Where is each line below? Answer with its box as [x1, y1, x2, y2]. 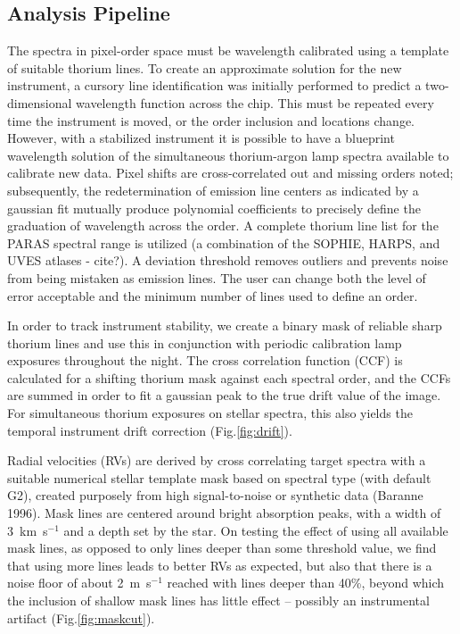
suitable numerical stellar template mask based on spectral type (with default [7, 468, 431, 487]
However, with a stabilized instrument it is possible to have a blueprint [7, 129, 395, 147]
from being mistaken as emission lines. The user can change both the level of [7, 268, 426, 287]
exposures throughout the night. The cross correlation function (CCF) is [7, 351, 403, 370]
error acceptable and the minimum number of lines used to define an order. [7, 286, 418, 304]
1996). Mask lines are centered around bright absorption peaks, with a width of [7, 504, 441, 522]
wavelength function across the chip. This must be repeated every [76, 93, 434, 112]
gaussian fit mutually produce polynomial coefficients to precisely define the [7, 198, 421, 217]
